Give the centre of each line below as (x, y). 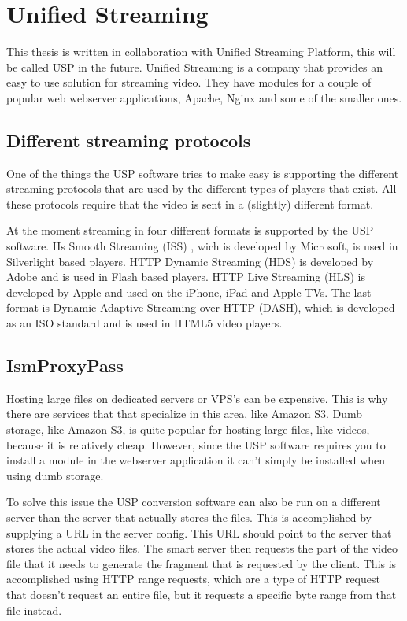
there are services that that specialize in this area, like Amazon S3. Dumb (185, 414)
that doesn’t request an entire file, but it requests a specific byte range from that (202, 594)
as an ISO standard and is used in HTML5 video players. (144, 323)
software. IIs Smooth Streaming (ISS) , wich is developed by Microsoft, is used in (202, 246)
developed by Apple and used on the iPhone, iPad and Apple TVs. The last (189, 292)
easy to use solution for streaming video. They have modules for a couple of (189, 82)
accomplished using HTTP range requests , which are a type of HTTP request (193, 579)
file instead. (34, 610)
